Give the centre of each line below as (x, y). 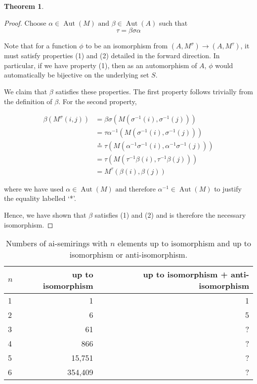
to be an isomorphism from (127, 46)
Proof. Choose (25, 22)
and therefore (135, 189)
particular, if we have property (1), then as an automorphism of (101, 65)
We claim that (26, 91)
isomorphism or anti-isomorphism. (128, 255)
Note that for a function (41, 46)
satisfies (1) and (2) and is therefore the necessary (170, 215)
